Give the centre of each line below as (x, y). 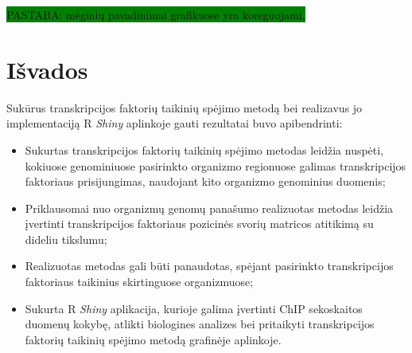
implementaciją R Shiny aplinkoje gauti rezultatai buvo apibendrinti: (175, 123)
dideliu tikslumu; (66, 239)
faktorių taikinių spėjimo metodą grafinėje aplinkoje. (153, 339)
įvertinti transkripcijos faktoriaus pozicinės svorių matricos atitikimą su (199, 224)
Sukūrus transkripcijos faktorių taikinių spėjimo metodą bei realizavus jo (185, 107)
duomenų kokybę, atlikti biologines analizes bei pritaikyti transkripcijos (200, 324)
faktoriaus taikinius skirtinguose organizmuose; (139, 282)
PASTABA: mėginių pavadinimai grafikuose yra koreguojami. (156, 14)
